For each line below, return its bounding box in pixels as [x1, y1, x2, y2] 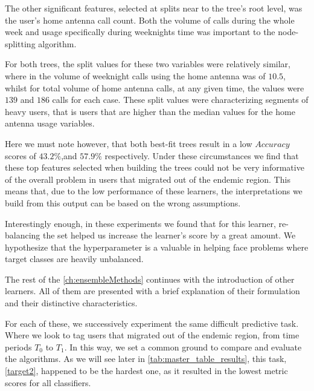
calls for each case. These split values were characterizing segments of [52, 93, 309, 106]
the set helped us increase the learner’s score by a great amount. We [43, 229, 296, 241]
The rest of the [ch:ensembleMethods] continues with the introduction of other [5, 272, 295, 285]
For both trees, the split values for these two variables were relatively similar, [5, 57, 291, 70]
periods [5, 340, 32, 353]
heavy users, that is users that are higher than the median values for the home [5, 105, 295, 117]
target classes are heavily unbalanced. [5, 252, 144, 265]
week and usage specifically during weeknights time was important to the [5, 25, 275, 38]
